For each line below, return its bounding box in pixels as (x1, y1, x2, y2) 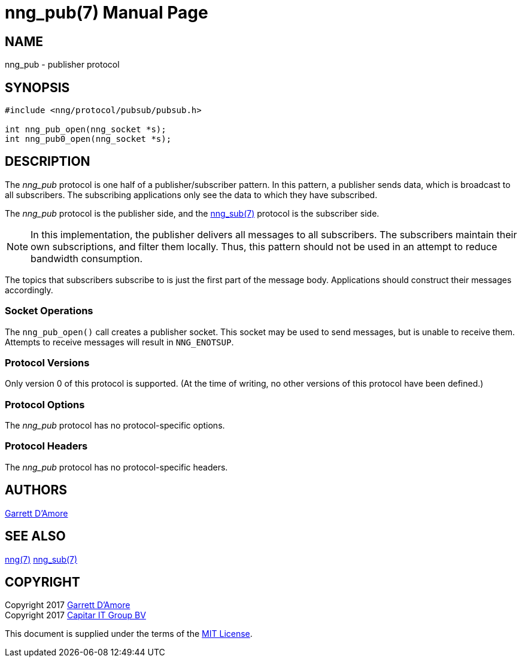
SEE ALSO (5, 529, 66, 544)
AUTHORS (5, 482, 68, 498)
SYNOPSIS (5, 80, 70, 95)
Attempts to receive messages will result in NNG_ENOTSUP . (5, 336, 234, 347)
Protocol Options (5, 398, 85, 411)
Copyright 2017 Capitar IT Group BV (5, 610, 146, 621)
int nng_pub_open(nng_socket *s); (5, 124, 166, 135)
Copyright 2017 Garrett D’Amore (5, 600, 130, 611)
